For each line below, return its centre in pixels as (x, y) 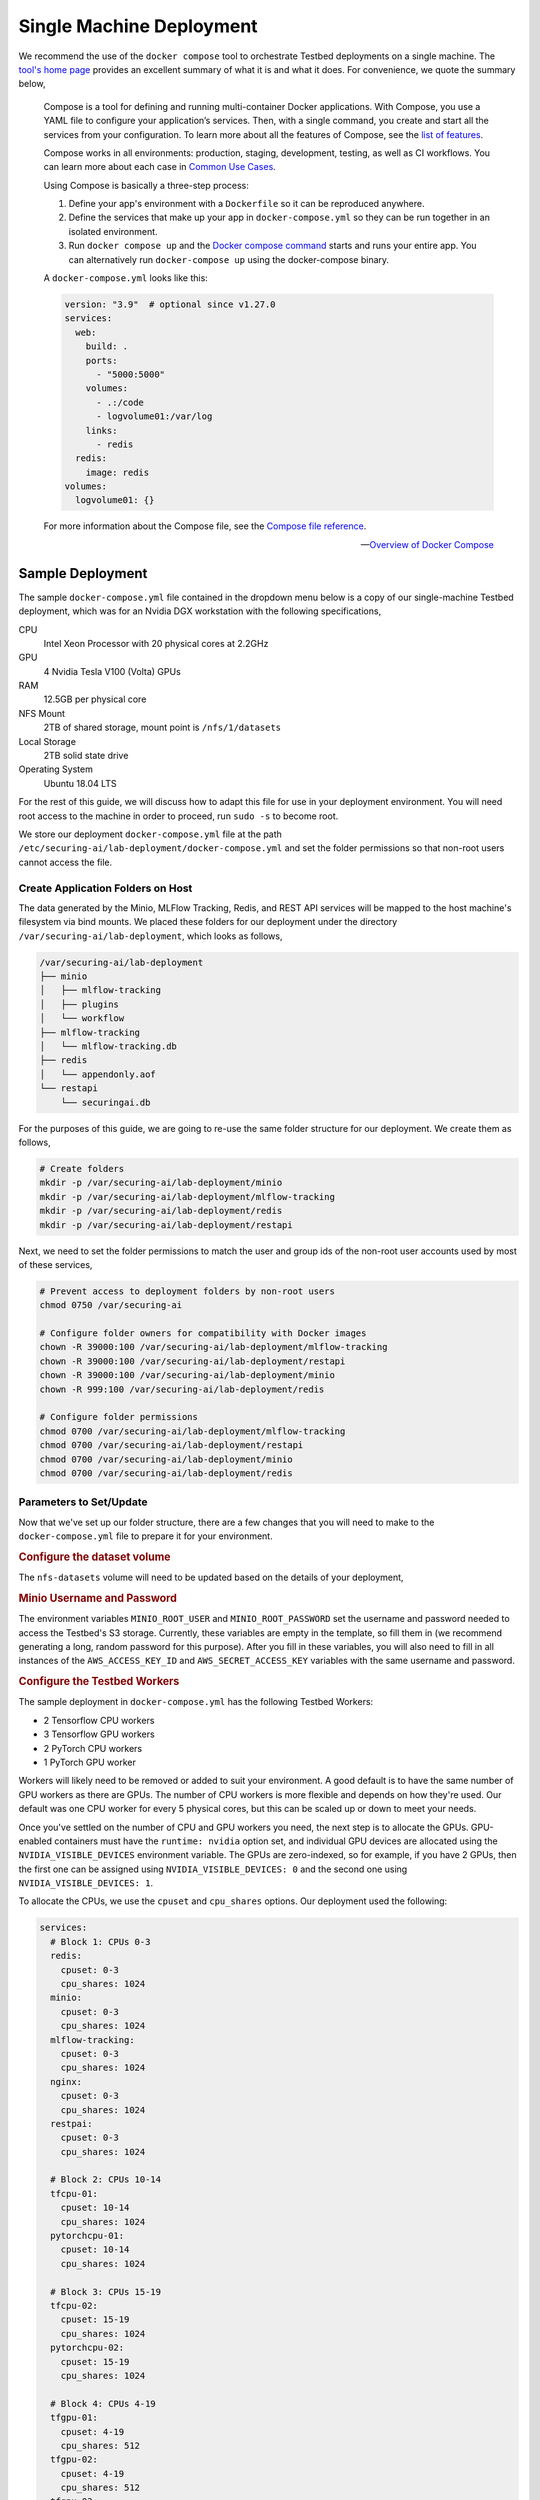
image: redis (117, 472)
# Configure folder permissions (119, 1417)
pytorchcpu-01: (87, 2236)
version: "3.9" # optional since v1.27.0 (170, 304)
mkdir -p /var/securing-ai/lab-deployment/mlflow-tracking (187, 1196)
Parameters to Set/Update (83, 1502)
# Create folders (82, 1168)
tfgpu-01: (74, 2418)
